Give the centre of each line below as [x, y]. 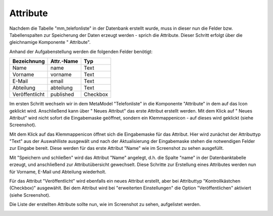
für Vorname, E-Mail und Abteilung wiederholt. [58, 172]
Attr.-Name [64, 62]
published [62, 94]
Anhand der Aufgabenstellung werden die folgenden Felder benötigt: [81, 51]
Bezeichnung [29, 62]
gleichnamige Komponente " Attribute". [50, 42]
